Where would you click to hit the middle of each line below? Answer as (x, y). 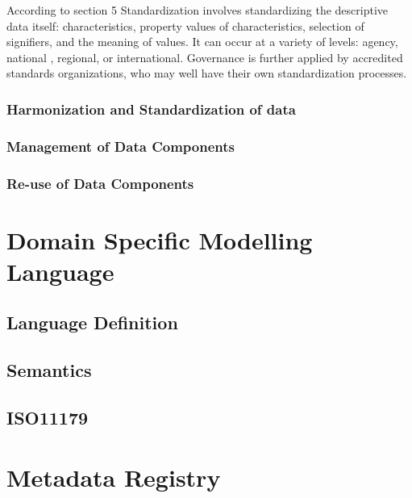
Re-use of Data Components (100, 183)
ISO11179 (48, 418)
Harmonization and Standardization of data (151, 109)
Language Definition (92, 322)
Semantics (49, 370)
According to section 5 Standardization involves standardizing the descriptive (197, 10)
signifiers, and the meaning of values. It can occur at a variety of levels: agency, (202, 42)
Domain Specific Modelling (160, 239)
